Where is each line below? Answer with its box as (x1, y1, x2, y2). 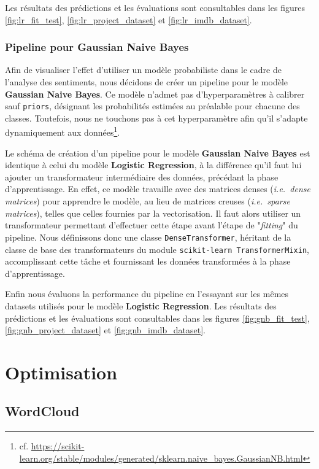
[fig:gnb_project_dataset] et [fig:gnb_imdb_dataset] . (5, 324, 206, 336)
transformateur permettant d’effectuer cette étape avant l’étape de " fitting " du (5, 219, 298, 231)
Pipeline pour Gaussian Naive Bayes (5, 39, 189, 55)
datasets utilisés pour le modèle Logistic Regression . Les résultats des (5, 299, 277, 312)
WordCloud (5, 401, 80, 421)
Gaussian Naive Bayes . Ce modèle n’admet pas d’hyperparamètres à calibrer (5, 87, 305, 100)
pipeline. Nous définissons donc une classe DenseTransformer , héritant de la (5, 230, 291, 243)
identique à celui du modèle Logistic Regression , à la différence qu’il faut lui (5, 158, 302, 171)
